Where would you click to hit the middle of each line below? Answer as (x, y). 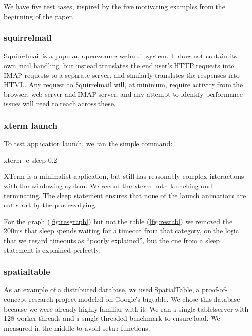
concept (15, 299)
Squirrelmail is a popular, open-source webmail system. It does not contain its (121, 56)
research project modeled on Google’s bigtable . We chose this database (135, 299)
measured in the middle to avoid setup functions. (77, 327)
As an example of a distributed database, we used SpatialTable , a (102, 289)
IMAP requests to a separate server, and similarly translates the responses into (122, 75)
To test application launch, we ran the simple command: (88, 143)
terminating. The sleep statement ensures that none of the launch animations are (125, 195)
